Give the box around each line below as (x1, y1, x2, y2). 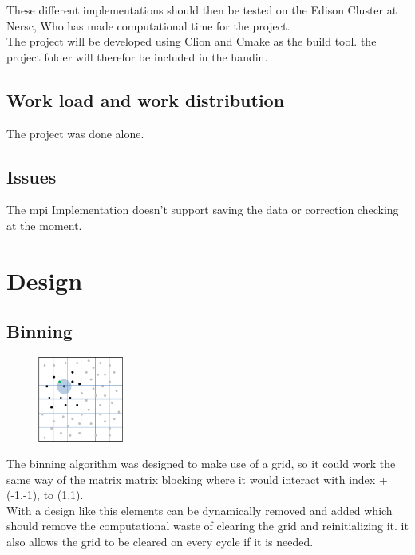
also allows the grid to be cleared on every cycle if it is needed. (6, 533, 314, 550)
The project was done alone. (6, 125, 144, 141)
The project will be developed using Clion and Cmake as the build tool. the (6, 33, 377, 50)
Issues (6, 164, 57, 188)
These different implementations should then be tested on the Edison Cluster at (6, 2, 397, 18)
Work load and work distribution (6, 87, 285, 112)
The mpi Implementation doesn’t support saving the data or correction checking (6, 201, 399, 218)
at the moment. (6, 216, 82, 233)
